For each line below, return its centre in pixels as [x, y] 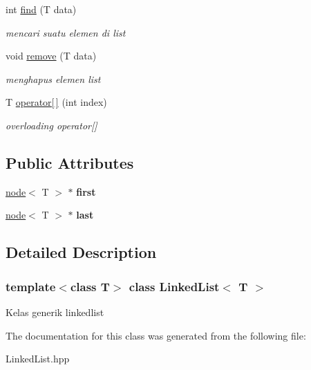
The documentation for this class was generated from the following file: [156, 335]
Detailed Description [81, 252]
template [31, 286]
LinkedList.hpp [38, 359]
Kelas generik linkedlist [55, 312]
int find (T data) [41, 9]
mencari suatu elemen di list [66, 32]
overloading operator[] [51, 125]
